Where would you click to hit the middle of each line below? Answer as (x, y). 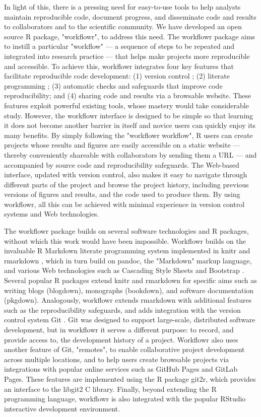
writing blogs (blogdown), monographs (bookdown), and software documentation (129, 290)
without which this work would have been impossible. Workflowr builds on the (125, 240)
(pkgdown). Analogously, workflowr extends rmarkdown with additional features (128, 300)
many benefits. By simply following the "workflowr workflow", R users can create (128, 135)
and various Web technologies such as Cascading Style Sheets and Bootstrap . (124, 270)
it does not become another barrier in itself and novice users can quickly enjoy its (130, 125)
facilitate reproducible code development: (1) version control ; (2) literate (117, 76)
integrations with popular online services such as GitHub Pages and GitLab (121, 369)
